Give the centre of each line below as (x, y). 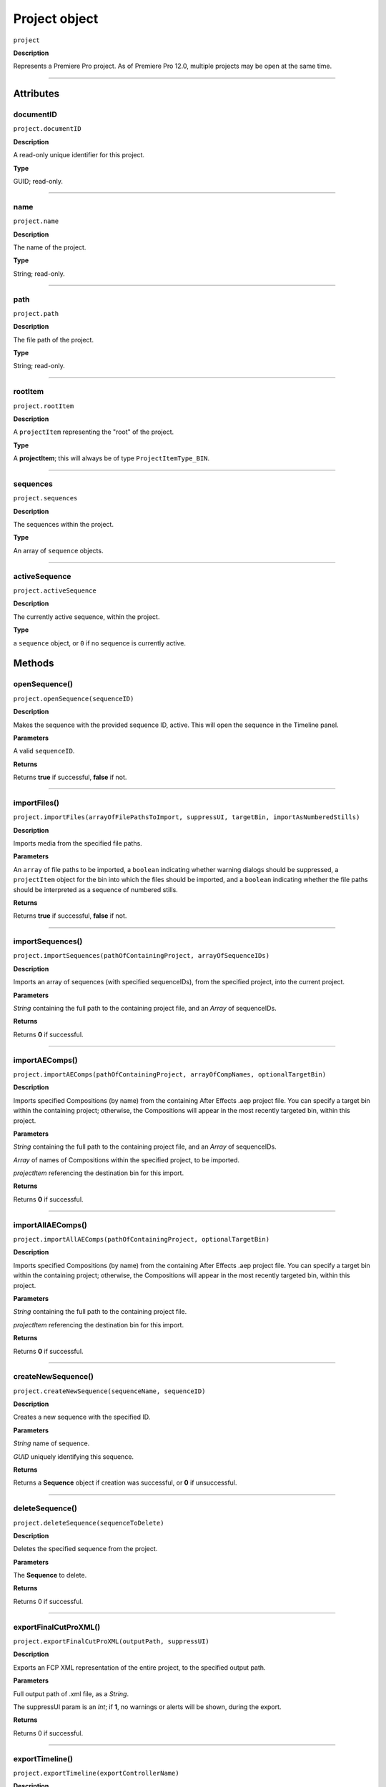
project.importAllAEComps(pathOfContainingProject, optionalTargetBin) (142, 1239)
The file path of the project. (54, 340)
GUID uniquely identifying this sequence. (74, 1456)
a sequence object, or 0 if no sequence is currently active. (99, 643)
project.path (36, 313)
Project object (56, 19)
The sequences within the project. (64, 525)
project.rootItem (44, 406)
